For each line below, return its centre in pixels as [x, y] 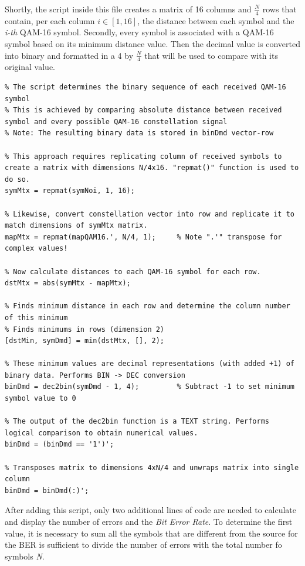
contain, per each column [50, 20]
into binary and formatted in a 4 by [69, 55]
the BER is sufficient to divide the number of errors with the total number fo [143, 545]
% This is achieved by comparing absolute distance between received [143, 110]
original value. [30, 67]
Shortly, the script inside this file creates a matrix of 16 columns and [128, 9]
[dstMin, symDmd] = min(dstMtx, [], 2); [85, 341]
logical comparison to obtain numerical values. [101, 433]
